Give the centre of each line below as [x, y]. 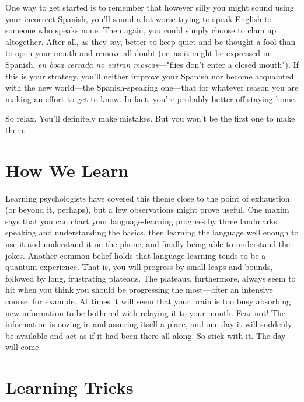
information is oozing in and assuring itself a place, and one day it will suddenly [149, 324]
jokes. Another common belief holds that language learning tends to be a [136, 255]
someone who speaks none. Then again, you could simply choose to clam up [141, 30]
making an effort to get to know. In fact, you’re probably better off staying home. [151, 98]
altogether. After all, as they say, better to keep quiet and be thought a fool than [151, 41]
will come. [23, 347]
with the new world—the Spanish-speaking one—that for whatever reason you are [152, 87]
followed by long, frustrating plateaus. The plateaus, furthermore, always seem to [151, 278]
